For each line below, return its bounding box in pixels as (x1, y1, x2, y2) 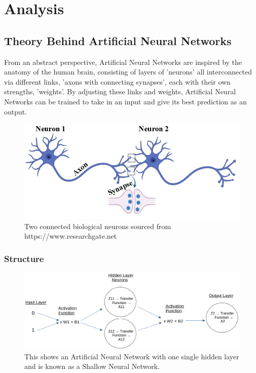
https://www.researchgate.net (24, 231, 117, 241)
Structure (4, 252, 44, 265)
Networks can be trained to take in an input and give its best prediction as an (4, 96, 247, 106)
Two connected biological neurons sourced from (24, 220, 171, 231)
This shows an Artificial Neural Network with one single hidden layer (24, 351, 239, 361)
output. (4, 106, 27, 117)
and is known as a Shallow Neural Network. (24, 361, 160, 371)
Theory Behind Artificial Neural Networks (4, 32, 232, 48)
